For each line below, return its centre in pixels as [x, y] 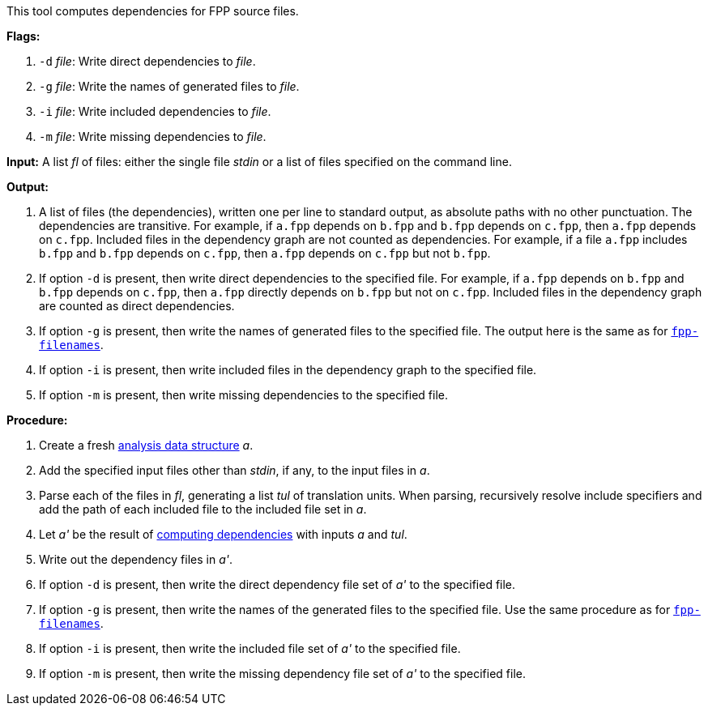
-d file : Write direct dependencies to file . [147, 61]
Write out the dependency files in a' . [136, 559]
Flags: [23, 36]
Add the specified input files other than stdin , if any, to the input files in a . [235, 470]
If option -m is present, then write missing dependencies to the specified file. [244, 395]
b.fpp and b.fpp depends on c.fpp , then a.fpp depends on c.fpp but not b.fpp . [265, 253]
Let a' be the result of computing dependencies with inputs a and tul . [223, 534]
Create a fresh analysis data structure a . [146, 445]
